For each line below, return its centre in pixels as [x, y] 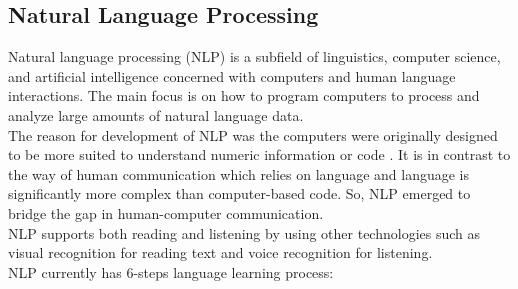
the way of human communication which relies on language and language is [239, 173]
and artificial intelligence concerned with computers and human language [232, 75]
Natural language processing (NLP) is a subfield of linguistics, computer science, [254, 56]
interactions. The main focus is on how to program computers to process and [244, 95]
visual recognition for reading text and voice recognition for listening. [220, 252]
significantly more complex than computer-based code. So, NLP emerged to [239, 193]
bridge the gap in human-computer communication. [166, 212]
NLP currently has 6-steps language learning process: [171, 271]
